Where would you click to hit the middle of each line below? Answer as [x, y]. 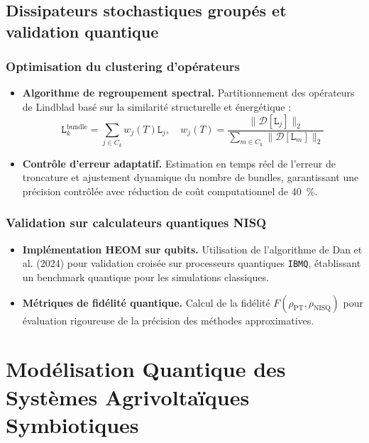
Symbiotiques [72, 424]
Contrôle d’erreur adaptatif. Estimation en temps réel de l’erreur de [179, 163]
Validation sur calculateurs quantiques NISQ [136, 223]
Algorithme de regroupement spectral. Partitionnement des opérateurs [188, 93]
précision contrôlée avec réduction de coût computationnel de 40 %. [170, 191]
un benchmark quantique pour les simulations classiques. [145, 277]
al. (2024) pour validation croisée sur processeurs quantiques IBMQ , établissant [192, 263]
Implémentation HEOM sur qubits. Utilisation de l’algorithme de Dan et [192, 249]
